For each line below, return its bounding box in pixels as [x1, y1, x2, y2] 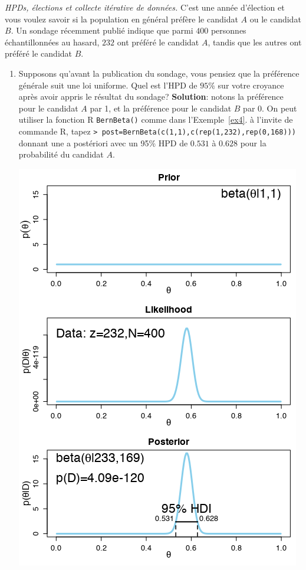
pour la [240, 136, 266, 149]
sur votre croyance [218, 78, 284, 91]
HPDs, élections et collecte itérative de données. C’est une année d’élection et [5, 1, 285, 13]
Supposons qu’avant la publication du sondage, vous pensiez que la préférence [18, 67, 300, 79]
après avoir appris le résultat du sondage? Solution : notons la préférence [18, 90, 284, 103]
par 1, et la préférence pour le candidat [90, 101, 232, 114]
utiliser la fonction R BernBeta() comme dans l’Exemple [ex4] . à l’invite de [18, 113, 293, 126]
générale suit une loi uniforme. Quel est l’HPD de [18, 78, 198, 91]
